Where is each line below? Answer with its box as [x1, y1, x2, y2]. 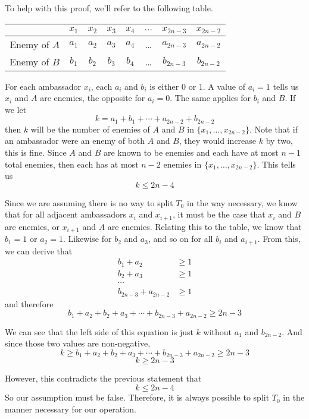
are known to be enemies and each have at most [103, 146, 279, 158]
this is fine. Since [5, 146, 67, 158]
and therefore [5, 297, 54, 310]
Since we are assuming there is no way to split [5, 196, 173, 209]
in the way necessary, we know [186, 196, 298, 209]
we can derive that [5, 244, 73, 257]
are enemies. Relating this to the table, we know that [107, 220, 302, 232]
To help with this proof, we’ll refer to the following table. [5, 2, 213, 14]
